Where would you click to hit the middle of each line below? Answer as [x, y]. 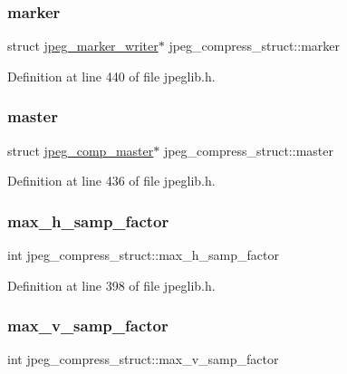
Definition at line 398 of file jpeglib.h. [111, 285]
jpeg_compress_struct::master [248, 150]
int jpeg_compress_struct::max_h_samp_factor [143, 255]
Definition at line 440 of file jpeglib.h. [111, 76]
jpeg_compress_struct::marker [255, 46]
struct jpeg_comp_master [81, 150]
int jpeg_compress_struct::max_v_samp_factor [143, 359]
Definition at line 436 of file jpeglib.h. [111, 181]
